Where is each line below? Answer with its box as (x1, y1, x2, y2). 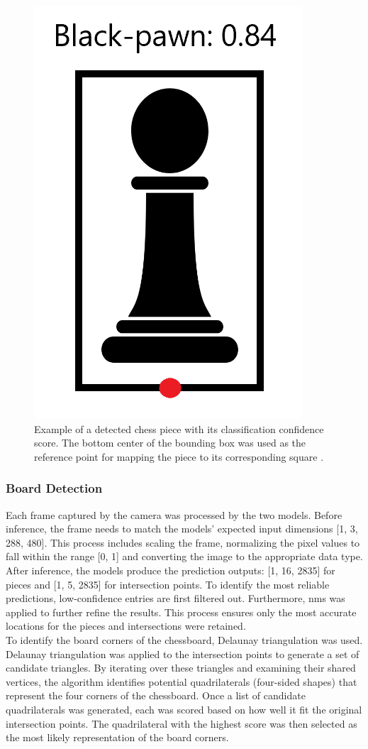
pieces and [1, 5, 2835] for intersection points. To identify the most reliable (6, 576, 330, 591)
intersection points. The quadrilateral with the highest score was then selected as (6, 716, 357, 731)
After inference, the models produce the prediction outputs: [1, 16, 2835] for (6, 562, 335, 577)
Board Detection (6, 479, 103, 497)
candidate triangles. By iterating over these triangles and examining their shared (6, 660, 356, 675)
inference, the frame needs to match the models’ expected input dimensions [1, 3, (6, 521, 358, 536)
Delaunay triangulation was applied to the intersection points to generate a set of (6, 646, 359, 661)
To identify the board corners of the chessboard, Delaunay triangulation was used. (6, 632, 363, 647)
